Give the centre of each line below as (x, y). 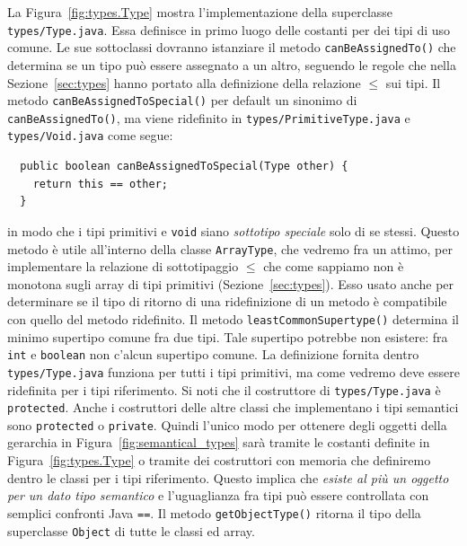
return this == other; (100, 184)
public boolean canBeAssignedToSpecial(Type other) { (184, 167)
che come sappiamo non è (334, 266)
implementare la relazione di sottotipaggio (123, 266)
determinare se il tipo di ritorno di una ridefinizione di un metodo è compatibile (227, 301)
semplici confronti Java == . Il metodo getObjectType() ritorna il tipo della (214, 512)
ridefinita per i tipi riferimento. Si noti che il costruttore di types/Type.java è (224, 389)
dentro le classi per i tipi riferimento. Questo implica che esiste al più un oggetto (228, 477)
